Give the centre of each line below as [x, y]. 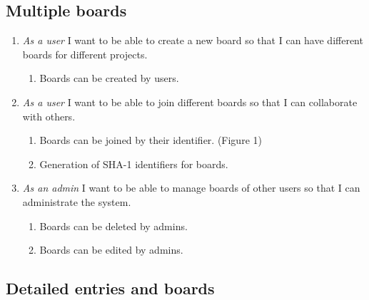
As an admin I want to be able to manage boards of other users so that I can [191, 188]
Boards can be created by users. [109, 78]
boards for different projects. [85, 54]
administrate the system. [77, 201]
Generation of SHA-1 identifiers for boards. [134, 164]
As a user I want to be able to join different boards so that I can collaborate [190, 102]
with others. [49, 116]
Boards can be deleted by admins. [113, 226]
